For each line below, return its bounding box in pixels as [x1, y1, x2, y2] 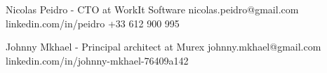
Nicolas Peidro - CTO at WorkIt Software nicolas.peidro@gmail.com [6, 2, 299, 16]
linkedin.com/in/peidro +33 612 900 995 [6, 15, 180, 30]
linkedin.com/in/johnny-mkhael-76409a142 [6, 53, 189, 67]
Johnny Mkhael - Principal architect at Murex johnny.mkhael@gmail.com [6, 39, 321, 54]
